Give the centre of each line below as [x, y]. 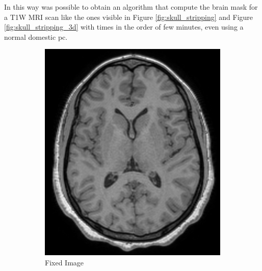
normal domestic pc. [36, 36]
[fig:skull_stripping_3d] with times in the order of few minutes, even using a [124, 27]
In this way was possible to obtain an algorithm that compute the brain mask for [131, 7]
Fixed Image [64, 262]
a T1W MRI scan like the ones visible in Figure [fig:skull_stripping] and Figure [129, 17]
